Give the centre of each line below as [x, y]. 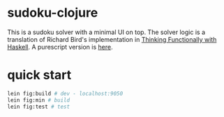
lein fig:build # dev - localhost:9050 [65, 93]
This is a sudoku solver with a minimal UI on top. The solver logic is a [106, 32]
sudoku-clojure [53, 13]
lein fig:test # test [39, 107]
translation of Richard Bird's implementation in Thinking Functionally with [112, 39]
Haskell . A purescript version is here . [60, 47]
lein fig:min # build [39, 100]
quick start [39, 75]
